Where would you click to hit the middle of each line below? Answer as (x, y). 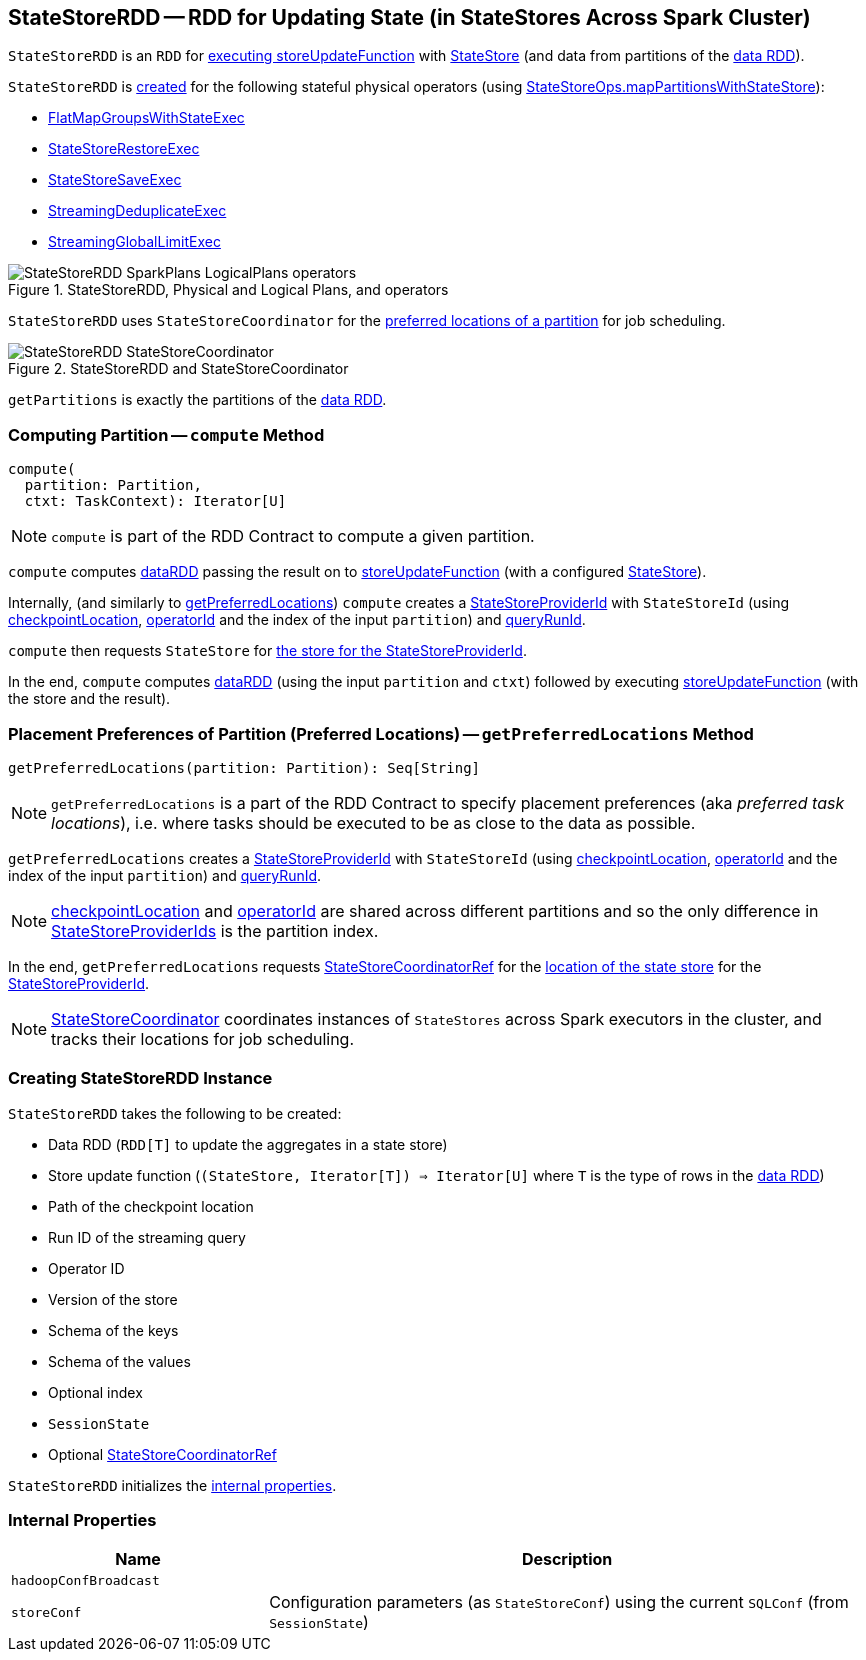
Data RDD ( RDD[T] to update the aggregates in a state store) (248, 1144)
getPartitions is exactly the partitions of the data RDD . (197, 400)
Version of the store (113, 1299)
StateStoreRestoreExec (124, 149)
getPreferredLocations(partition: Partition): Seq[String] (244, 767)
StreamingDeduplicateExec (137, 211)
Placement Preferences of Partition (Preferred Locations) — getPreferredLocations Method (381, 733)
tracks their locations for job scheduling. (203, 1038)
